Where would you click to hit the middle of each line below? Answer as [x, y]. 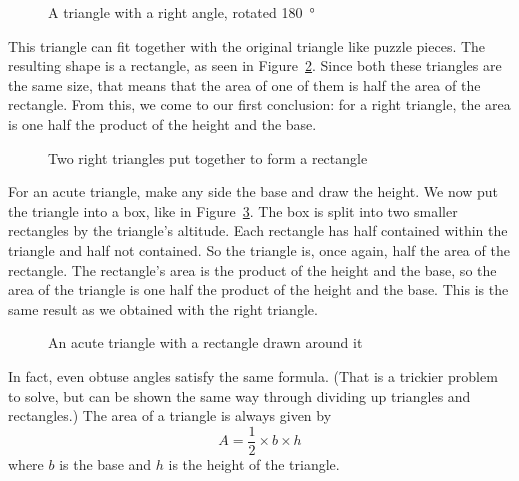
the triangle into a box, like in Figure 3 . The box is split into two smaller [233, 210]
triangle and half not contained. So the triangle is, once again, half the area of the [259, 249]
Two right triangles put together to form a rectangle [208, 157]
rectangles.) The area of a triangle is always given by [170, 415]
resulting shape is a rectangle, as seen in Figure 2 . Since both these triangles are [255, 65]
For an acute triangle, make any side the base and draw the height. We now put [253, 191]
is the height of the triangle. [254, 463]
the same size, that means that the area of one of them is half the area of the [244, 84]
